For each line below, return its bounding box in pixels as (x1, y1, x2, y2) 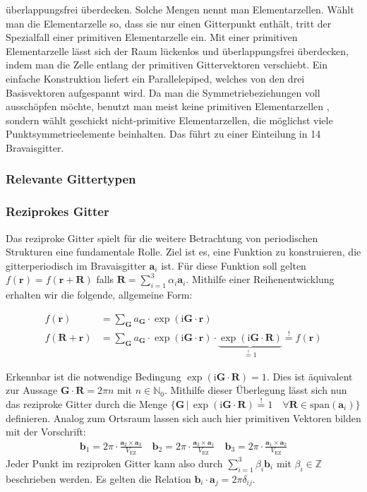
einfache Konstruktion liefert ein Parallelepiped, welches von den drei (6, 71, 305, 85)
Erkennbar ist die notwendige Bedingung (6, 368, 181, 383)
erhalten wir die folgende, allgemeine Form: (6, 287, 193, 302)
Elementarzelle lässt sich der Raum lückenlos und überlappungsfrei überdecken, (6, 43, 349, 58)
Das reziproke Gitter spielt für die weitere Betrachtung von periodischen (6, 230, 318, 245)
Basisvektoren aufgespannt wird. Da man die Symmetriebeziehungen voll (6, 85, 320, 100)
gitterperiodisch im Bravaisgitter (6, 258, 146, 272)
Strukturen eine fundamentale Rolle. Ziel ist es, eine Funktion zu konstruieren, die (6, 244, 361, 259)
